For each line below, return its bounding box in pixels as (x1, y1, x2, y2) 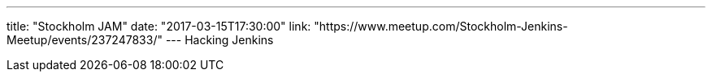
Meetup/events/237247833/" (7, 33, 163, 47)
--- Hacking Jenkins (165, 33, 274, 47)
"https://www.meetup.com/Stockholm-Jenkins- (314, 19, 568, 33)
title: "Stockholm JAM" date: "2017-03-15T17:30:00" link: (7, 19, 311, 33)
